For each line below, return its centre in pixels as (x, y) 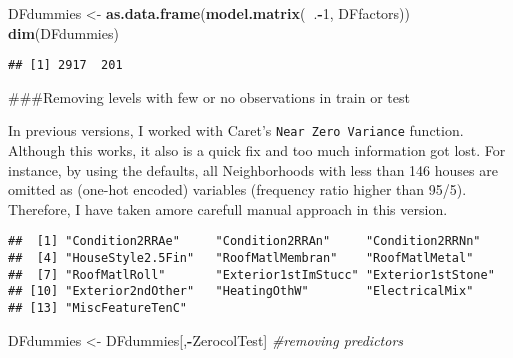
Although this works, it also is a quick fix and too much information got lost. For (257, 150)
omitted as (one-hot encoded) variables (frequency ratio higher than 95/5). (237, 189)
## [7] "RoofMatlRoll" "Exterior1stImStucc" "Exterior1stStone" (251, 274)
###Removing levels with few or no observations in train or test (209, 96)
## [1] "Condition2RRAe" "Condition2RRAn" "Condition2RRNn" (244, 241)
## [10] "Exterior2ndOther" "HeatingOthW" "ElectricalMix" (241, 291)
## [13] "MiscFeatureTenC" (97, 308)
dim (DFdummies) (63, 32)
